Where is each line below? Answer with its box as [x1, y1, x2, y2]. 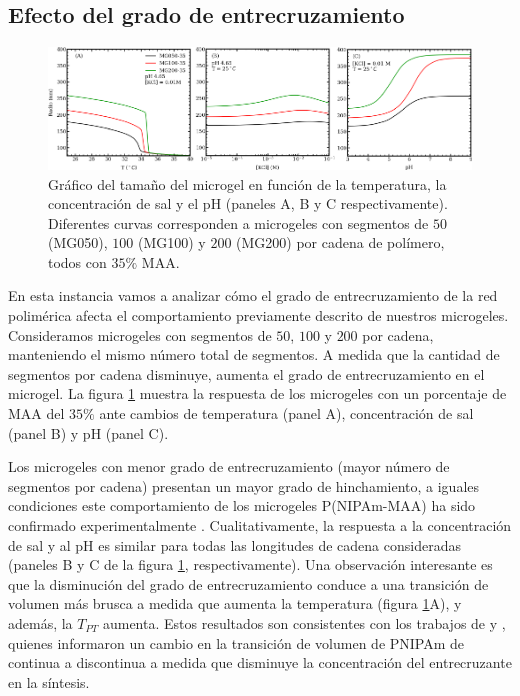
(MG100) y [137, 232, 206, 253]
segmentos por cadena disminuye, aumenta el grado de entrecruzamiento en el [8, 363, 485, 384]
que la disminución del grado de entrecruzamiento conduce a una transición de [8, 573, 489, 594]
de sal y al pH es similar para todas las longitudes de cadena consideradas [8, 534, 461, 555]
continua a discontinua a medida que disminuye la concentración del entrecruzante [8, 652, 512, 673]
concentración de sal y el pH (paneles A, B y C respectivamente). [48, 193, 448, 214]
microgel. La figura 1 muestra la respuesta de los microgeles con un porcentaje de [8, 383, 507, 404]
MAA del [8, 403, 65, 424]
